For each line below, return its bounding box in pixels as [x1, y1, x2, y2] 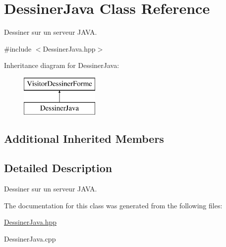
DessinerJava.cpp [4, 233, 56, 244]
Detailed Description [4, 160, 113, 176]
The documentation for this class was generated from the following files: [4, 200, 223, 210]
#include [4, 43, 32, 54]
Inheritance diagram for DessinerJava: [4, 60, 119, 70]
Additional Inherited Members [4, 131, 164, 146]
